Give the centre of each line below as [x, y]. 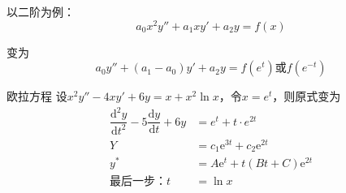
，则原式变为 [307, 96]
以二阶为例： [41, 11]
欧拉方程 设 [37, 96]
